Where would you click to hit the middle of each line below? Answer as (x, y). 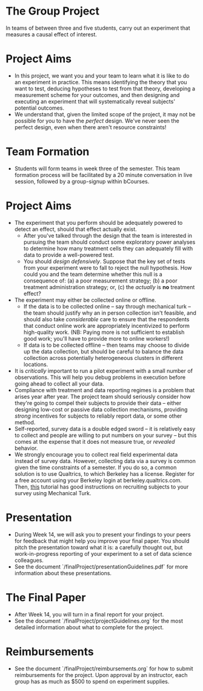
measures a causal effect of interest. (52, 34)
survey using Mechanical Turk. (53, 493)
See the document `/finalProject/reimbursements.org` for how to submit (104, 669)
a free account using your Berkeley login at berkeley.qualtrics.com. (98, 480)
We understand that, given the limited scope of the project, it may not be (105, 114)
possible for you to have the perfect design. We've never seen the (97, 121)
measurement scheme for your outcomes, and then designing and (97, 95)
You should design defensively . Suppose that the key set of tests (104, 261)
